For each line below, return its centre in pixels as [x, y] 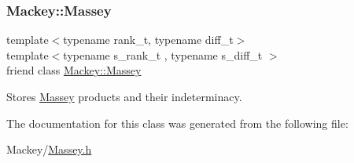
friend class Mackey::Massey [74, 70]
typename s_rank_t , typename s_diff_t [163, 54]
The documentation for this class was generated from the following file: [177, 123]
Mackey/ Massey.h [49, 149]
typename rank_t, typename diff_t [148, 40]
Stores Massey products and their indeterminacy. [124, 96]
